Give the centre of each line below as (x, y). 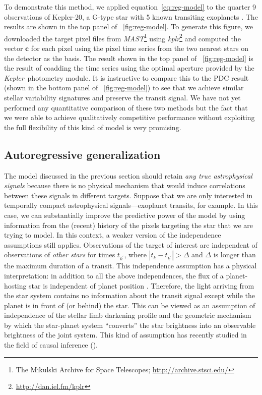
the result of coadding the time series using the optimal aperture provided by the (129, 68)
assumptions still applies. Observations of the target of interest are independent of (131, 244)
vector (14, 48)
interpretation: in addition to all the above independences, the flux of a (114, 275)
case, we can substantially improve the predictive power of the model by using (125, 215)
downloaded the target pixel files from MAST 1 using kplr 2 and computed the (122, 37)
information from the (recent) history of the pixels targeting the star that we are (129, 225)
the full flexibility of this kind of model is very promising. (93, 127)
